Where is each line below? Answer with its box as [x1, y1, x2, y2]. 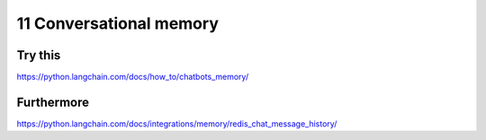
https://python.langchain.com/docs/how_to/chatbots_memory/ [16, 72, 249, 83]
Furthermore [16, 94, 90, 109]
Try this [16, 48, 61, 63]
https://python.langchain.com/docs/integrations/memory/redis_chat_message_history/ [16, 118, 337, 129]
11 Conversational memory [16, 13, 220, 33]
